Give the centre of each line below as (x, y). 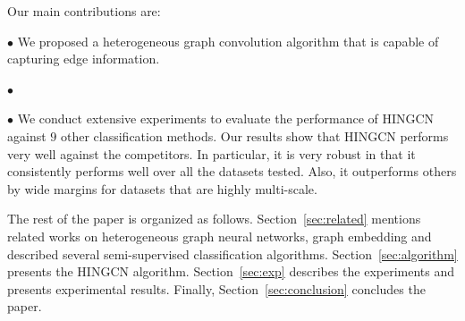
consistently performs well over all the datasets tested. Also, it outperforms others (232, 171)
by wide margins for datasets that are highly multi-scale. (162, 188)
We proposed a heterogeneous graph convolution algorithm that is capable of (228, 41)
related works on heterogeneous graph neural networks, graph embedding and (220, 236)
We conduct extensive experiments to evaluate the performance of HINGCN (226, 118)
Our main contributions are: (84, 11)
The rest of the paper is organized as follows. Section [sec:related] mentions (214, 219)
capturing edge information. (84, 59)
